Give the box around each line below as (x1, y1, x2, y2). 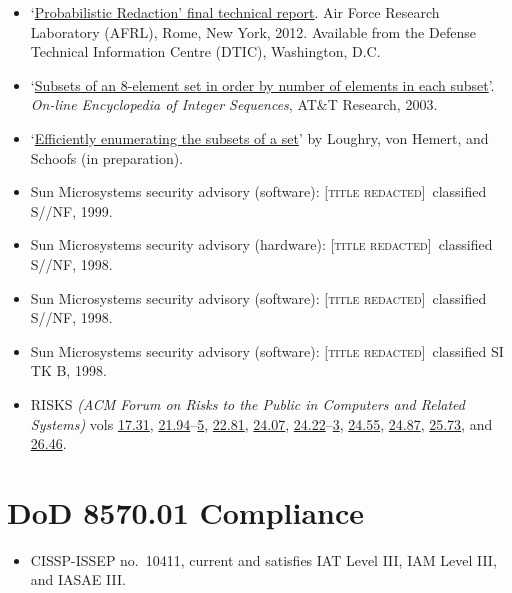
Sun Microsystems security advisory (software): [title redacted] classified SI (30, 340, 504, 361)
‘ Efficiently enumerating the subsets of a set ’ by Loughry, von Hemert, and (30, 127, 489, 148)
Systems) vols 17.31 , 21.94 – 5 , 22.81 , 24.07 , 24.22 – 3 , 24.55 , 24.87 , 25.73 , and (30, 413, 493, 434)
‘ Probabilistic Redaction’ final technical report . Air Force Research (30, 2, 440, 22)
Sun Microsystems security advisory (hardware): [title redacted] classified (30, 234, 493, 255)
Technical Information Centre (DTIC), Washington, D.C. (30, 41, 381, 62)
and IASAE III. (30, 569, 126, 590)
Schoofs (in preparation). (30, 147, 184, 168)
